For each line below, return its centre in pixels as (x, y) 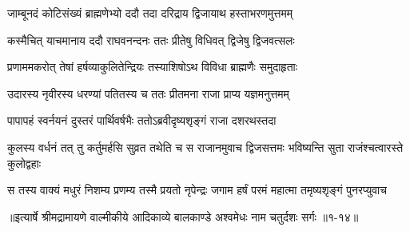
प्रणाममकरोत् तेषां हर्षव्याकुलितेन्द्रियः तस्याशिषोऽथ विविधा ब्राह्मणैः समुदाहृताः (153, 67)
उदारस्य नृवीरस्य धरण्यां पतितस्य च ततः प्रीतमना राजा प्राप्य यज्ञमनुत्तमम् (148, 93)
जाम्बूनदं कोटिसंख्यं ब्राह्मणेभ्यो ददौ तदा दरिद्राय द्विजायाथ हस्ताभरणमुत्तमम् (150, 13)
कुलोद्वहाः (24, 163)
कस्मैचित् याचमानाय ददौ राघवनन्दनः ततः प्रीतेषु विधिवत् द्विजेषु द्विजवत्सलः (151, 40)
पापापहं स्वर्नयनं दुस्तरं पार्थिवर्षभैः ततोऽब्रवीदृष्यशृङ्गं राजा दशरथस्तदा (142, 120)
